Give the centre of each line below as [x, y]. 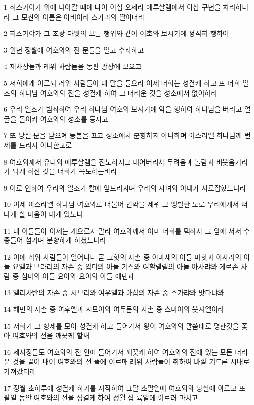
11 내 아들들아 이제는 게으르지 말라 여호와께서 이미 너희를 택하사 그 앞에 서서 [123, 230]
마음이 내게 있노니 [55, 214]
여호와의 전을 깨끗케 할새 [51, 335]
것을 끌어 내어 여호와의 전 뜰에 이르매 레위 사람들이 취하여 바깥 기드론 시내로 [131, 361]
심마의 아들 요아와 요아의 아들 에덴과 [78, 276]
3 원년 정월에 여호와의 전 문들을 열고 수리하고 [74, 50]
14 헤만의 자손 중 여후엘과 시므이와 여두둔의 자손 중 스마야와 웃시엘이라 [114, 309]
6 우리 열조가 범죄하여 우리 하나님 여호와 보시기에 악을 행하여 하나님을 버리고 [123, 109]
